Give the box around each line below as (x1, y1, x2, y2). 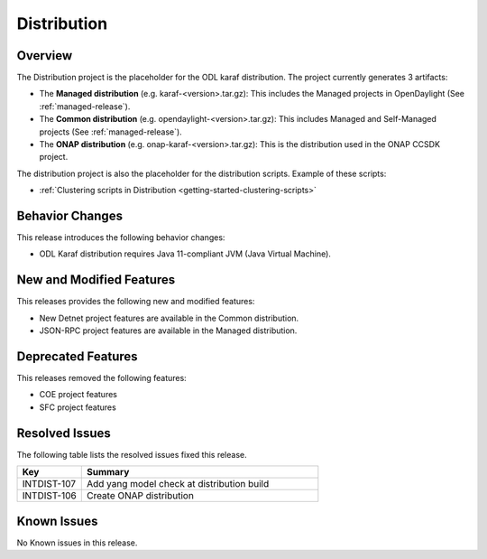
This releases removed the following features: (16, 373, 187, 384)
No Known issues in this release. (16, 537, 138, 548)
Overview (16, 48, 73, 63)
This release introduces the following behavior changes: (16, 232, 225, 243)
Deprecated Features (16, 349, 139, 364)
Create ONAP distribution (86, 489, 194, 502)
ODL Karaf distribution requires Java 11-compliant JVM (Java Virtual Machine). (39, 248, 331, 259)
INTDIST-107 (22, 478, 77, 490)
